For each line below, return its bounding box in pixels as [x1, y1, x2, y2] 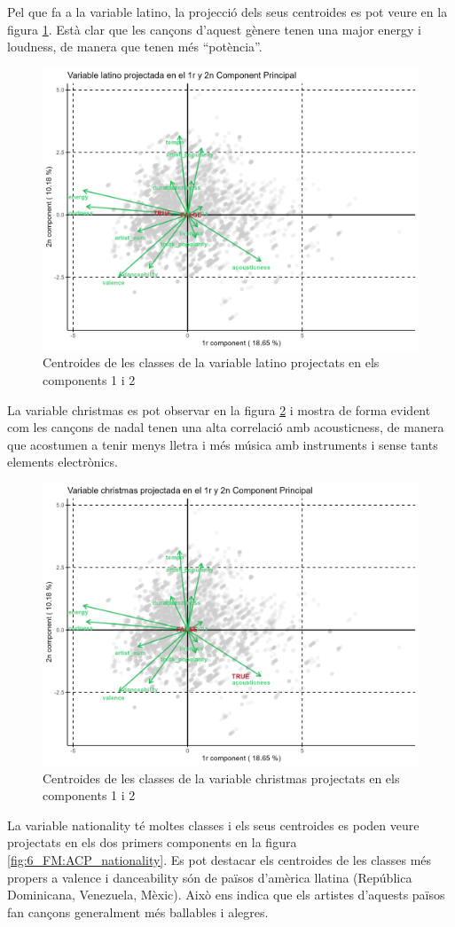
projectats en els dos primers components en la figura [7, 833, 297, 852]
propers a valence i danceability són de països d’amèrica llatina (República [7, 868, 412, 886]
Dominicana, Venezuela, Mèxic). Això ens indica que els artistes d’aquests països [7, 885, 445, 904]
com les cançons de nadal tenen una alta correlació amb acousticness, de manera [7, 418, 444, 436]
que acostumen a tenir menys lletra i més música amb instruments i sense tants [7, 435, 438, 453]
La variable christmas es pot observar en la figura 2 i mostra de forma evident [7, 400, 431, 419]
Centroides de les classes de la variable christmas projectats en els [43, 768, 400, 787]
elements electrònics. [7, 452, 118, 471]
